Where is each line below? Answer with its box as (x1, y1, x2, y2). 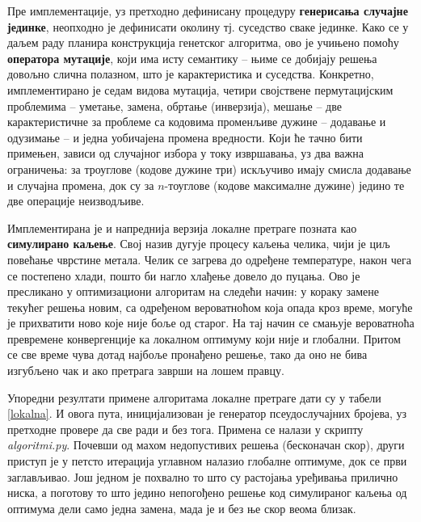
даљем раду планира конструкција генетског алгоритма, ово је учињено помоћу (7, 34, 399, 51)
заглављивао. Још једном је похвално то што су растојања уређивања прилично (7, 468, 398, 485)
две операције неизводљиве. (7, 192, 145, 209)
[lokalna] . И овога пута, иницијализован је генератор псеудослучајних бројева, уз (7, 405, 407, 422)
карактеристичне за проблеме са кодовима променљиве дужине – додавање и (7, 113, 386, 130)
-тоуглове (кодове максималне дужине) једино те (164, 176, 405, 193)
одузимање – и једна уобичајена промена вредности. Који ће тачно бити (7, 128, 363, 145)
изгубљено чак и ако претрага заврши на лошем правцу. (7, 362, 284, 379)
